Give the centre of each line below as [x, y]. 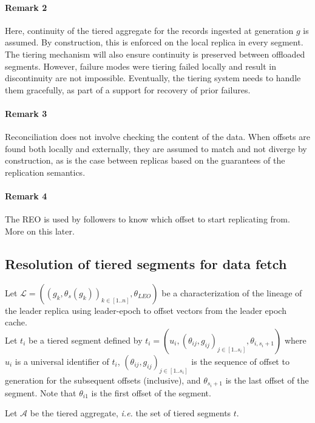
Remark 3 [26, 113]
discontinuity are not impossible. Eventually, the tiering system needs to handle [153, 78]
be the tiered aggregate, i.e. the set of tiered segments [130, 413]
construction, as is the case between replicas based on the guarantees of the [145, 160]
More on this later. [40, 231]
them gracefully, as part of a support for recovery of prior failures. [128, 89]
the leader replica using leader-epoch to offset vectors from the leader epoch [146, 310]
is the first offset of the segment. [151, 392]
